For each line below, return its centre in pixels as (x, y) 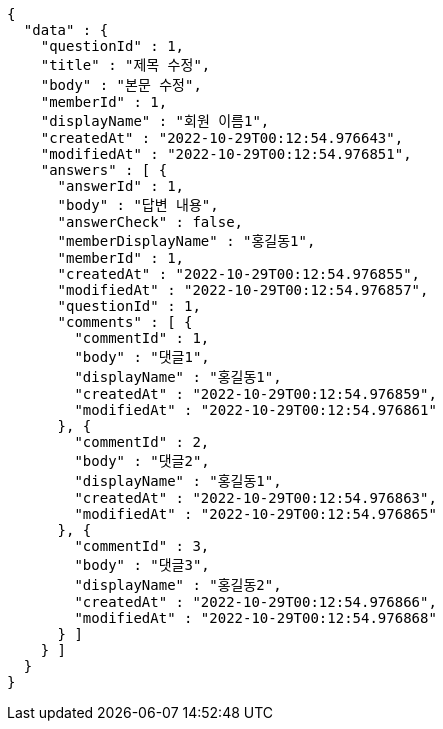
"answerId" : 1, (121, 186)
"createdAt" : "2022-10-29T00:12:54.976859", (255, 394)
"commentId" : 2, (142, 442)
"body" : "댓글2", (142, 461)
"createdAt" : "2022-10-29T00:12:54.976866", (255, 602)
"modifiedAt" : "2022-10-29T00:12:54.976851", (226, 154)
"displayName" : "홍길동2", (178, 585)
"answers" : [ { (104, 170)
